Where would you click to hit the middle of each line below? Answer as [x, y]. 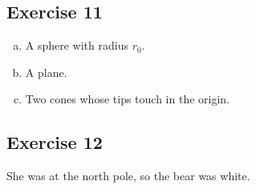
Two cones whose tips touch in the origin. [127, 99]
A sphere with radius [77, 45]
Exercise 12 [55, 142]
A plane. [46, 72]
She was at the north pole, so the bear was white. [128, 176]
